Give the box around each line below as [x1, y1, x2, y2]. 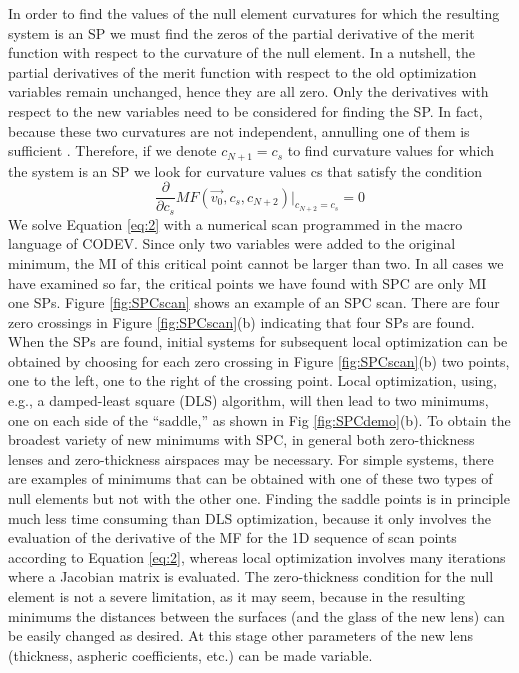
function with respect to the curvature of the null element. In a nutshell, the [8, 42, 475, 63]
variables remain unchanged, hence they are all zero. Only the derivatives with [8, 81, 489, 102]
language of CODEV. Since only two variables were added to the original [8, 233, 456, 254]
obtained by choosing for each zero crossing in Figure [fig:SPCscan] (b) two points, [8, 350, 510, 371]
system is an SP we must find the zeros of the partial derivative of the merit [8, 22, 475, 43]
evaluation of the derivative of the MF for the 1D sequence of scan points [8, 527, 457, 548]
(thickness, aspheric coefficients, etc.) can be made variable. [8, 644, 373, 665]
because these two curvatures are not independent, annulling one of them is [8, 120, 470, 141]
